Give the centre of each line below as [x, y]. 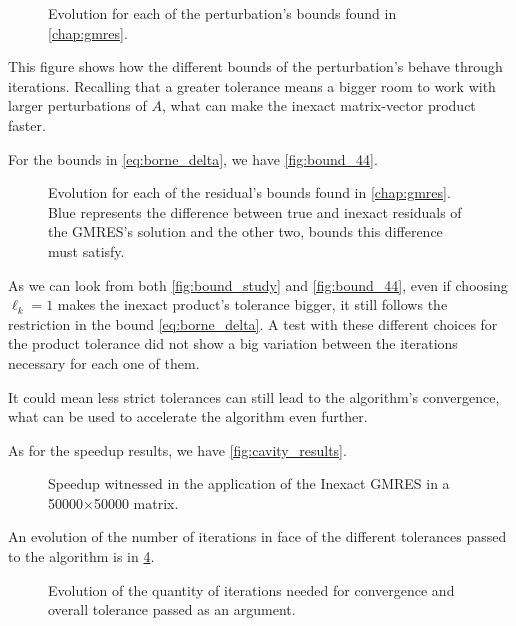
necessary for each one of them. [104, 362]
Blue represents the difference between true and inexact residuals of [255, 211]
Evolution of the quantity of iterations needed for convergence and [251, 589]
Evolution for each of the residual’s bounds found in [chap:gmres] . [249, 192]
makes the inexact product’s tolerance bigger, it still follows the [252, 304]
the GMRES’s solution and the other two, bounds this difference [245, 231]
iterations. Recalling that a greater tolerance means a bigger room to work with [252, 85]
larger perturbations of [77, 105]
